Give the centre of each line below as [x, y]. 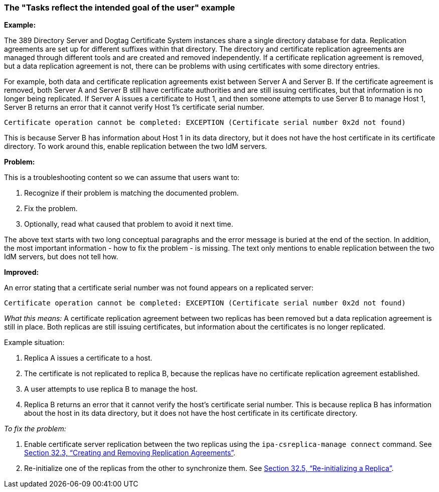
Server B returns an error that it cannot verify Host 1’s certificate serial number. [134, 107]
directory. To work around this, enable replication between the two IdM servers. [136, 146]
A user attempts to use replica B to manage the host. [111, 389]
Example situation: [34, 343]
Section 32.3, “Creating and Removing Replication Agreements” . [130, 453]
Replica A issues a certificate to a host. [88, 358]
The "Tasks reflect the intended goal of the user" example [120, 8]
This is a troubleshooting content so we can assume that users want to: [122, 178]
